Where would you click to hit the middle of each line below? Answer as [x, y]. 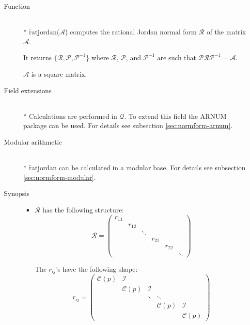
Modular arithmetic [33, 141]
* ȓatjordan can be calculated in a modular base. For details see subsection [134, 168]
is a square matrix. [59, 73]
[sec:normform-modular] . [60, 177]
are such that [177, 57]
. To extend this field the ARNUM [175, 116]
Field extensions [28, 90]
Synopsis [17, 193]
